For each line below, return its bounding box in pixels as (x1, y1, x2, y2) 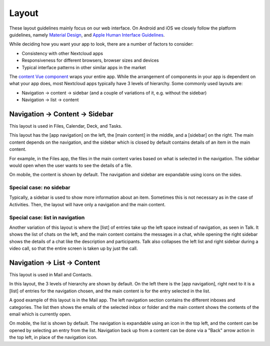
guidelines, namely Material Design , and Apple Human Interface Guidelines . (9, 32, 165, 38)
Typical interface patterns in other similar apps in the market (21, 64, 146, 70)
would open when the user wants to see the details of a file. (9, 162, 132, 168)
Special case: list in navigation (9, 214, 85, 221)
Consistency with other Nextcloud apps (21, 50, 103, 56)
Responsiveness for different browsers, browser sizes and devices (21, 58, 159, 64)
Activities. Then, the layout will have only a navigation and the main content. (9, 201, 166, 207)
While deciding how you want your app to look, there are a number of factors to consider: (9, 41, 193, 47)
